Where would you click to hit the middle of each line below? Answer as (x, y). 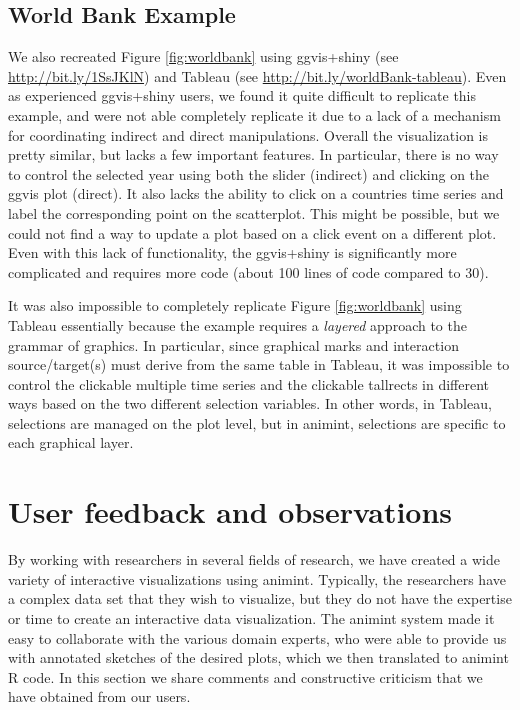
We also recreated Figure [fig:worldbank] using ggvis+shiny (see (203, 56)
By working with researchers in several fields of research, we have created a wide (254, 559)
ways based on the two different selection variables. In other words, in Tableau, (250, 403)
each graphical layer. (71, 442)
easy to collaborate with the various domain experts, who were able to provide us (257, 637)
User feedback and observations (230, 511)
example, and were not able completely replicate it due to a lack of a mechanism (254, 114)
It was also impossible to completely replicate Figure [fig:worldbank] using (235, 305)
